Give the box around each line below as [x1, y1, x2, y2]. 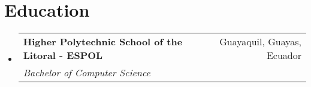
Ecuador [266, 48, 301, 63]
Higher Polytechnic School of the [23, 35, 183, 49]
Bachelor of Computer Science [23, 66, 150, 80]
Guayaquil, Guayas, [219, 35, 301, 49]
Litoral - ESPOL [23, 48, 103, 63]
